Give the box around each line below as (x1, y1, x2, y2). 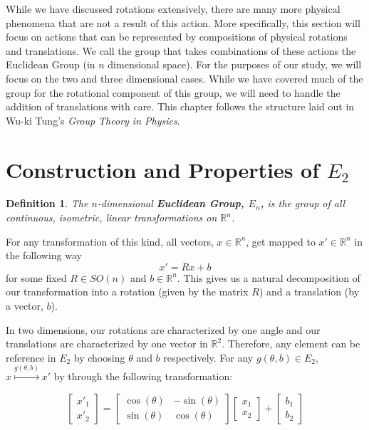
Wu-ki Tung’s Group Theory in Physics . (6, 112, 180, 127)
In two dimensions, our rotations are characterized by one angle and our (6, 322, 321, 337)
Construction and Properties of (6, 154, 320, 184)
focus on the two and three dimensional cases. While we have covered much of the (6, 70, 363, 85)
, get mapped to (246, 234, 316, 248)
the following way (6, 248, 82, 263)
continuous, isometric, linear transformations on (6, 210, 217, 225)
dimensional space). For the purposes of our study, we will (108, 57, 362, 72)
